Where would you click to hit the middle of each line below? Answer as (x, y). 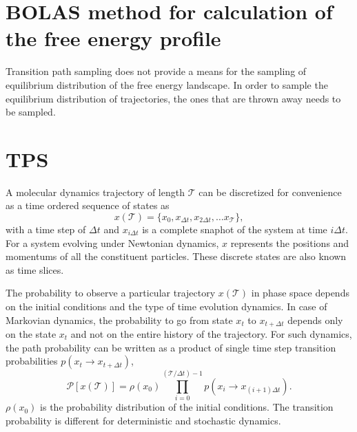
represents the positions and (290, 242)
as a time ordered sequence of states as (88, 205)
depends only (315, 320)
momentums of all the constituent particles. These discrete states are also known (176, 256)
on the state (31, 334)
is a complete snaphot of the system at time (235, 229)
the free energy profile (113, 38)
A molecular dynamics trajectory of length (95, 192)
